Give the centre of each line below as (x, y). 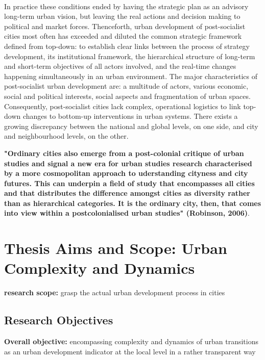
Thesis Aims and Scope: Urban (116, 248)
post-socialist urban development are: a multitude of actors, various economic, (126, 86)
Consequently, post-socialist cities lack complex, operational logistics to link (123, 106)
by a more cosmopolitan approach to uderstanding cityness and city (126, 173)
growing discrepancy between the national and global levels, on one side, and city (131, 126)
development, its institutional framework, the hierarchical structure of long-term (130, 56)
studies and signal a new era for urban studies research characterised (128, 163)
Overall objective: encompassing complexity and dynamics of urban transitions (131, 341)
